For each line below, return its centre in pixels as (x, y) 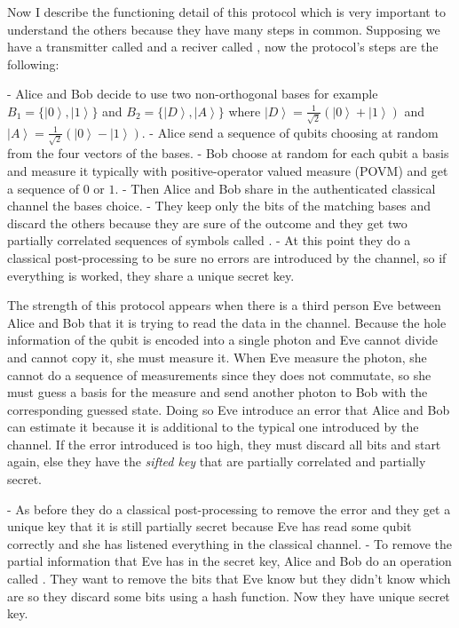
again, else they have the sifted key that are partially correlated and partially (217, 461)
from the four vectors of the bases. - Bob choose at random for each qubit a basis (228, 153)
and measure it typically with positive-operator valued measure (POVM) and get (228, 170)
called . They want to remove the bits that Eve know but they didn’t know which (229, 579)
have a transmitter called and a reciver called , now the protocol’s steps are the (223, 47)
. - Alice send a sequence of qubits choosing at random (290, 132)
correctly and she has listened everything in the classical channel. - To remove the (229, 543)
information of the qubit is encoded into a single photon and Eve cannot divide (223, 340)
